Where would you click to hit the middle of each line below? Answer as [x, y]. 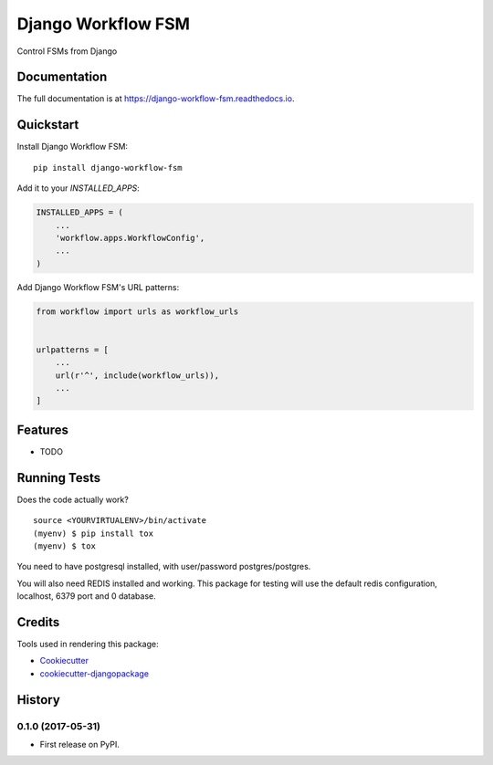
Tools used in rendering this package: [88, 644]
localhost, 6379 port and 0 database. [87, 596]
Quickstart [48, 125]
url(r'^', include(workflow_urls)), [137, 375]
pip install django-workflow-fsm [108, 168]
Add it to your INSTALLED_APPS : [79, 188]
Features [42, 430]
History [39, 700]
